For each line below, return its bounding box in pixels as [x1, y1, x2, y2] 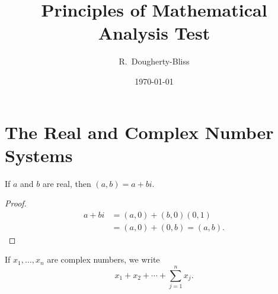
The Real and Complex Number [5, 119, 274, 144]
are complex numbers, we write [47, 253, 160, 266]
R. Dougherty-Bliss [119, 55, 190, 67]
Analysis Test [98, 21, 210, 45]
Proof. [5, 197, 27, 209]
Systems [5, 143, 73, 167]
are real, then [42, 177, 91, 189]
